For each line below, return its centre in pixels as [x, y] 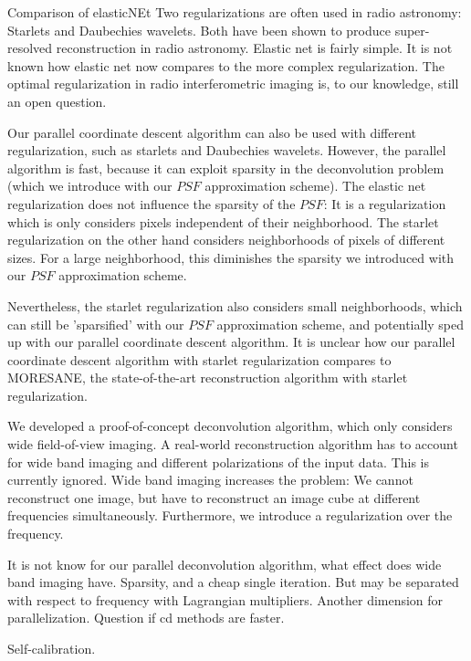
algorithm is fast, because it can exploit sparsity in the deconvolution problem [226, 168]
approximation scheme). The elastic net [315, 186]
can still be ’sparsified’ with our [96, 324]
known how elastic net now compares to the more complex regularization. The [226, 65]
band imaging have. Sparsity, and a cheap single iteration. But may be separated [233, 582]
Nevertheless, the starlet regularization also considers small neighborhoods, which [235, 305]
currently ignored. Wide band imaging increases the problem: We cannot [210, 480]
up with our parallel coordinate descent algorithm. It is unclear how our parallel [231, 342]
